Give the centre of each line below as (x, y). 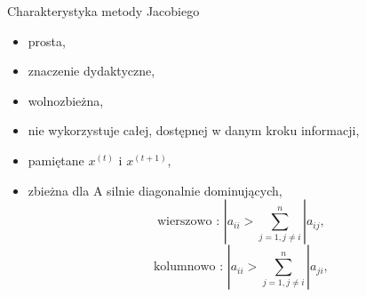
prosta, (47, 40)
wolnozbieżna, (66, 100)
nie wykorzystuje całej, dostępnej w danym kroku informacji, (194, 130)
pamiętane (56, 160)
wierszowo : (189, 222)
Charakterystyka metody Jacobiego (103, 11)
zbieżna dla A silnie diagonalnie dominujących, (155, 190)
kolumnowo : (188, 267)
